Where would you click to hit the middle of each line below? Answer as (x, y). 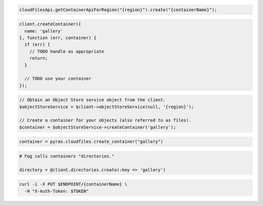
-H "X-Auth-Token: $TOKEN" (57, 191)
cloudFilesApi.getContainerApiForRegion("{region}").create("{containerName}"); (118, 9)
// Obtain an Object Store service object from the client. (93, 100)
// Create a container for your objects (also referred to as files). (105, 120)
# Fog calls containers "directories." (67, 156)
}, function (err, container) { (58, 37)
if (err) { (38, 45)
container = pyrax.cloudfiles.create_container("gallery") (91, 142)
